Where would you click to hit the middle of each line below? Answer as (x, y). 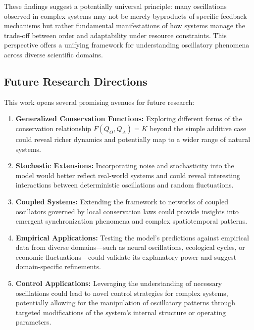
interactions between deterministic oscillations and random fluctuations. (125, 185)
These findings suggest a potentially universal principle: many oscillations (115, 6)
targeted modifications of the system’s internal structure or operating (121, 312)
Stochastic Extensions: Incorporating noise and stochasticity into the (125, 165)
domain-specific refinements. (58, 266)
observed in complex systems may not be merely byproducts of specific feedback (126, 16)
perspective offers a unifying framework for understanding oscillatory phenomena (127, 45)
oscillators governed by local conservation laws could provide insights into (127, 211)
